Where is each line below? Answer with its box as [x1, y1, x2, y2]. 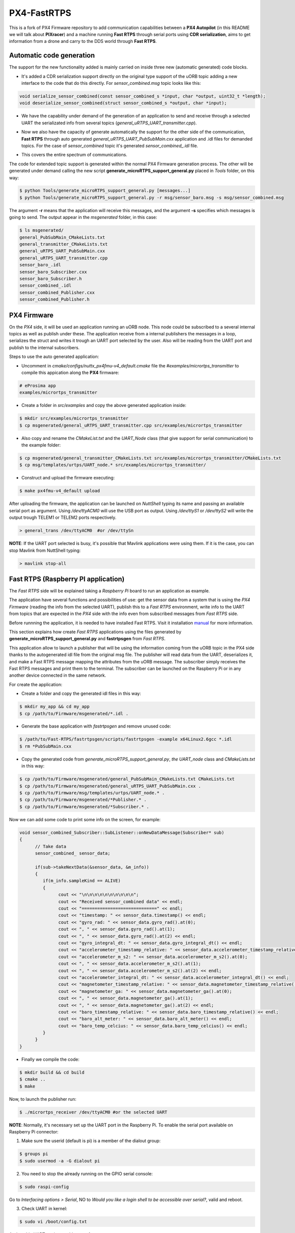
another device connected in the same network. [9, 672, 106, 678]
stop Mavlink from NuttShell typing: [9, 547, 81, 553]
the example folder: [21, 442, 61, 448]
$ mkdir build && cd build [19, 1069, 85, 1075]
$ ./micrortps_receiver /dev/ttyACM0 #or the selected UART [19, 1109, 168, 1115]
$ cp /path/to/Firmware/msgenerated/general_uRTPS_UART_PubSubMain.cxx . [19, 783, 201, 789]
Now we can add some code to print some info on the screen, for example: [9, 816, 161, 822]
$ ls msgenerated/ [19, 227, 64, 233]
